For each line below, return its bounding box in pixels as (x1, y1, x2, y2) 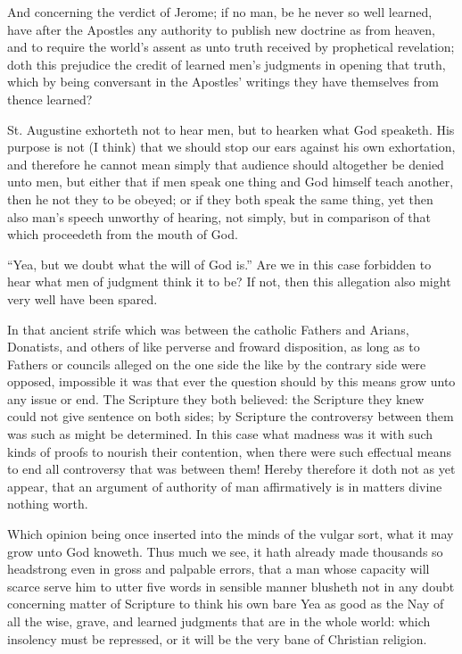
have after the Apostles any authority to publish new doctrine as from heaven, (7, 20, 435, 38)
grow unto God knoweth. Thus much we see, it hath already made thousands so (7, 542, 443, 560)
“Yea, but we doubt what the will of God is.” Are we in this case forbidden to (7, 254, 432, 273)
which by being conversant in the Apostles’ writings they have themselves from (7, 72, 439, 91)
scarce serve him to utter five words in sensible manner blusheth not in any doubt (7, 576, 455, 595)
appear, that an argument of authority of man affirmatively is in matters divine (7, 476, 442, 495)
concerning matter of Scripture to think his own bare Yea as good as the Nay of (7, 594, 444, 613)
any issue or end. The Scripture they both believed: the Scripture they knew (7, 389, 425, 408)
